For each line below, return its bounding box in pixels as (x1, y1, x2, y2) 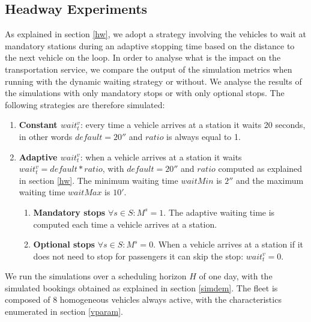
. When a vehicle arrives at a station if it (153, 238, 304, 251)
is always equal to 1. (166, 130, 241, 142)
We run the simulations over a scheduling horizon (5, 270, 187, 282)
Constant (19, 118, 58, 131)
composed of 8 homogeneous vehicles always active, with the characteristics (5, 293, 282, 306)
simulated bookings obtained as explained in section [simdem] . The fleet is (5, 281, 278, 294)
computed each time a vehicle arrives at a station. (33, 217, 217, 230)
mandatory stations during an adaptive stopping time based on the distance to (5, 39, 295, 52)
